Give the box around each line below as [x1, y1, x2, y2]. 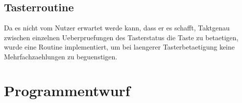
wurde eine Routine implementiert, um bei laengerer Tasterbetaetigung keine [4, 42, 235, 52]
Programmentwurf [4, 80, 130, 100]
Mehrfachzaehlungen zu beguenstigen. [4, 51, 118, 61]
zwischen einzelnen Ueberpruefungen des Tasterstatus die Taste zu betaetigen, [4, 32, 239, 42]
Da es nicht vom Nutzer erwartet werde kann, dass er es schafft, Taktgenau [4, 23, 230, 33]
